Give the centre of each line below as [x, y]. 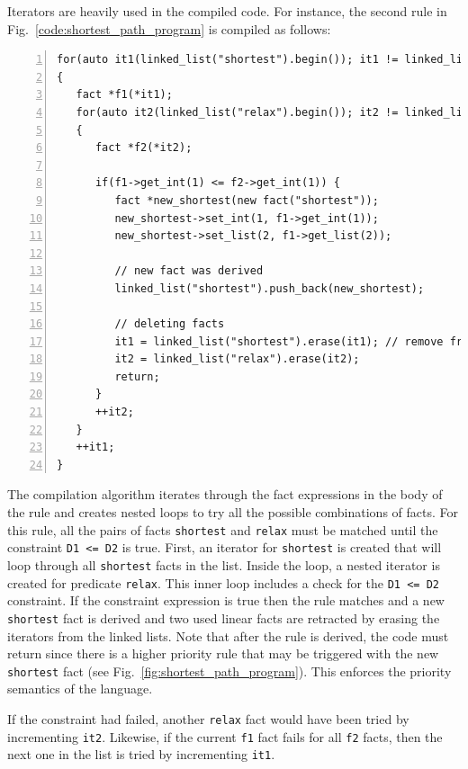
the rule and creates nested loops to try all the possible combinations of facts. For [233, 512]
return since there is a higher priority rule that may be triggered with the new [223, 653]
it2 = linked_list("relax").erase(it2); [237, 359]
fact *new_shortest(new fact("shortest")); [247, 200]
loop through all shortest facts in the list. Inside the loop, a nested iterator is [224, 564]
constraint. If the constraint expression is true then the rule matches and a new [226, 600]
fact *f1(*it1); [124, 95]
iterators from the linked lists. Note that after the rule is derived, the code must [228, 635]
